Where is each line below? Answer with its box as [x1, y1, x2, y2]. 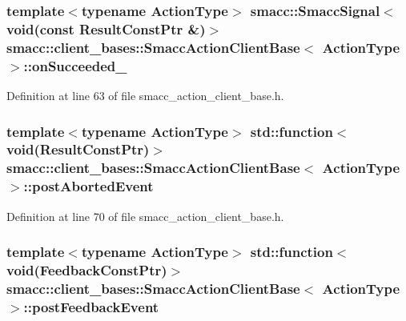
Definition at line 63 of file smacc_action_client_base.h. [6, 86, 284, 103]
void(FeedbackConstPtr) [6, 260, 167, 279]
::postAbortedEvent [23, 176, 154, 196]
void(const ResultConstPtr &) [6, 18, 206, 38]
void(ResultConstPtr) [6, 139, 150, 159]
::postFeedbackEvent [23, 296, 159, 316]
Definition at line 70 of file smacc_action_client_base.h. [6, 207, 284, 224]
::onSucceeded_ [23, 55, 127, 75]
